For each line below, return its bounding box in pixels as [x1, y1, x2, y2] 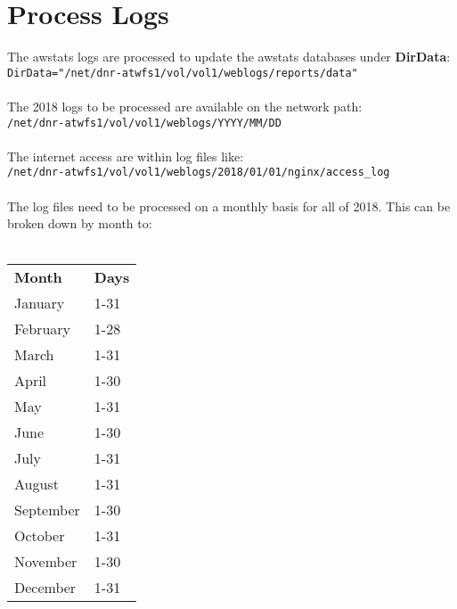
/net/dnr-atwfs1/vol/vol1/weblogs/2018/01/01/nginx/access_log [7, 166, 390, 179]
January [14, 292, 65, 314]
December [14, 577, 77, 598]
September [14, 499, 80, 521]
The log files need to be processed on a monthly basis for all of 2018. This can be [7, 196, 451, 215]
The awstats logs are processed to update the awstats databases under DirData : [7, 47, 451, 66]
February [14, 318, 71, 340]
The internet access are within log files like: [7, 146, 244, 165]
